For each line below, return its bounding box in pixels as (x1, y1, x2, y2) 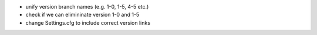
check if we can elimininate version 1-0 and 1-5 (25, 11, 140, 18)
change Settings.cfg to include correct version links (25, 19, 151, 26)
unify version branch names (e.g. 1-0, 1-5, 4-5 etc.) (25, 3, 149, 10)
